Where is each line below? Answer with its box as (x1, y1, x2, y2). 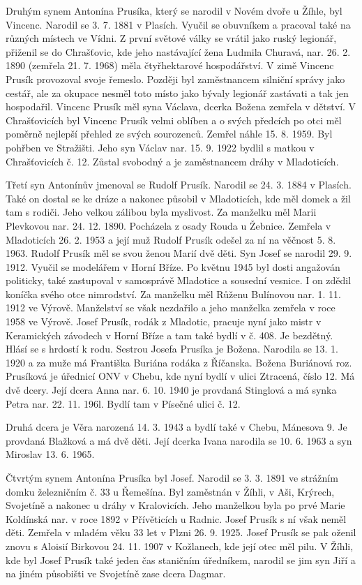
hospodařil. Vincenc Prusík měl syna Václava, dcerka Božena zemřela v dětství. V (6, 99, 356, 114)
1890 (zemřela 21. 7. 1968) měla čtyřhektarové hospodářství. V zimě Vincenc (6, 58, 334, 73)
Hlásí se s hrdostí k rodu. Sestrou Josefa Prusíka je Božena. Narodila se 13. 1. (6, 341, 338, 356)
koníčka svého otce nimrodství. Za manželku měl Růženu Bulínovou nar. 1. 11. (6, 286, 341, 301)
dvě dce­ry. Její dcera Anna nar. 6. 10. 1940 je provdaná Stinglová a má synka (6, 383, 337, 397)
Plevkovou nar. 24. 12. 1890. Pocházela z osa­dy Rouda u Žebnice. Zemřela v (6, 218, 331, 232)
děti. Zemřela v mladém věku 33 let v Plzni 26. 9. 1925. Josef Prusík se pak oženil (6, 525, 356, 540)
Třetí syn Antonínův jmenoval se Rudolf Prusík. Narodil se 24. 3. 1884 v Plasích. (6, 177, 352, 192)
